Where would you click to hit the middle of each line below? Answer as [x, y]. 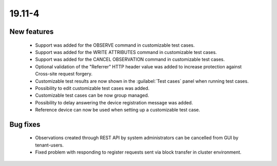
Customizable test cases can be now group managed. [92, 96]
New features [32, 32]
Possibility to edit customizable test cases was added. [92, 88]
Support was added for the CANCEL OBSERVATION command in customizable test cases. [130, 60]
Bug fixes [25, 124]
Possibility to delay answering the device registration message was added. [114, 102]
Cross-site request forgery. [64, 74]
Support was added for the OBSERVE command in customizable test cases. [115, 45]
